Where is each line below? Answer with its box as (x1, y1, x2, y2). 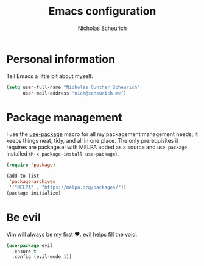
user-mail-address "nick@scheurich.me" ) (22, 90, 127, 96)
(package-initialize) (6, 190, 62, 196)
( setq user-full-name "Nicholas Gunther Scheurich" (6, 84, 140, 90)
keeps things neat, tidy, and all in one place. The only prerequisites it (6, 137, 178, 145)
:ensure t (12, 248, 37, 254)
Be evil (6, 210, 41, 224)
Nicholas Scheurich (78, 24, 127, 32)
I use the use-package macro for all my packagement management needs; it (6, 131, 198, 138)
